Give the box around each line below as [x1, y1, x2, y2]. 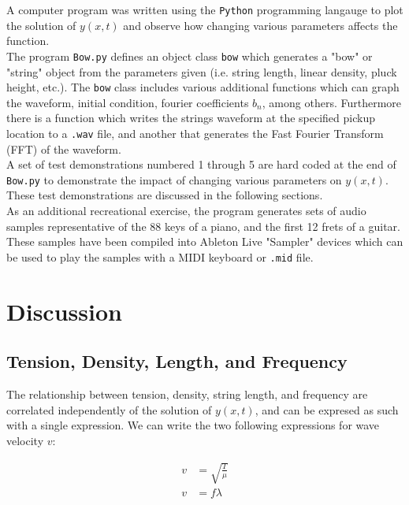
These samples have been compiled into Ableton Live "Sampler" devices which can [6, 233, 403, 250]
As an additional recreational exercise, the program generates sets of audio [6, 202, 366, 219]
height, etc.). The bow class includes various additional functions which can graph [6, 79, 400, 95]
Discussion [6, 295, 122, 327]
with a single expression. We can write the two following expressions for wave [6, 417, 380, 433]
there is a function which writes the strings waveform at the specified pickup [6, 110, 375, 126]
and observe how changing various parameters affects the [123, 17, 398, 33]
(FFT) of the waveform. [6, 140, 121, 157]
